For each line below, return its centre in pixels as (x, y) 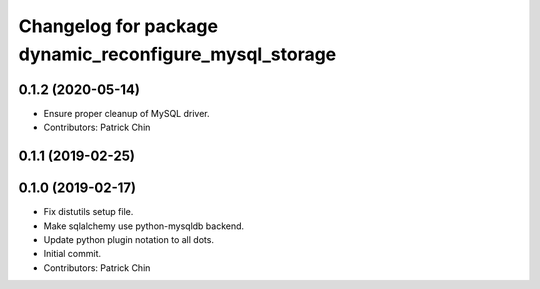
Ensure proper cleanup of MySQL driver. (126, 113)
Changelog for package (118, 26)
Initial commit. (72, 254)
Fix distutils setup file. (88, 212)
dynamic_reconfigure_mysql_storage (177, 54)
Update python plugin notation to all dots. (129, 239)
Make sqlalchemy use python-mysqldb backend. (144, 226)
